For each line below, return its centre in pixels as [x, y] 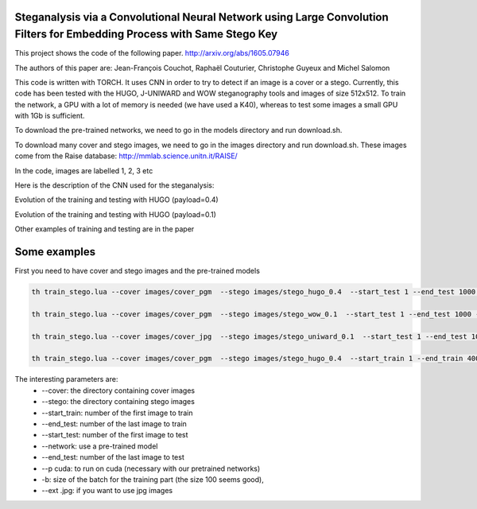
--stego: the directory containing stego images [118, 402]
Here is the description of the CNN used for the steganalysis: [114, 185]
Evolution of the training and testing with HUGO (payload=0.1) [115, 214]
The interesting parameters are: [66, 379]
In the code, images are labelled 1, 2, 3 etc [84, 170]
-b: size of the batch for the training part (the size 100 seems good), [153, 479]
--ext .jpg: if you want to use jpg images [107, 491]
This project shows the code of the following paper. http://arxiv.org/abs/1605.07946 [152, 53]
